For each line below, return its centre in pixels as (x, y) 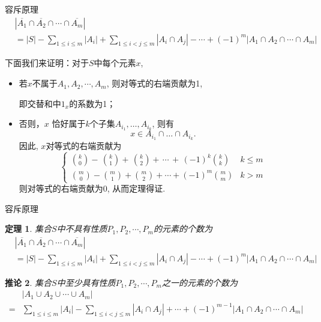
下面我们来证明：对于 (47, 63)
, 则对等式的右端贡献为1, (154, 83)
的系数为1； (92, 103)
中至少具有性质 (86, 282)
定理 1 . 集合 (28, 229)
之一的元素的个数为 (199, 282)
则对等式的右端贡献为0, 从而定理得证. (92, 188)
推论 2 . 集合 (28, 282)
